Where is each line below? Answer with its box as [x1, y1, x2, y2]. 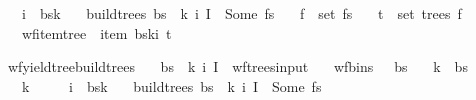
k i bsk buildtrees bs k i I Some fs [21, 75, 322, 96]
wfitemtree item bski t [21, 22, 172, 43]
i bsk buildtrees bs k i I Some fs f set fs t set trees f [21, 3, 462, 23]
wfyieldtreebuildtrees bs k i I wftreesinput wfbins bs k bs [7, 56, 468, 77]
